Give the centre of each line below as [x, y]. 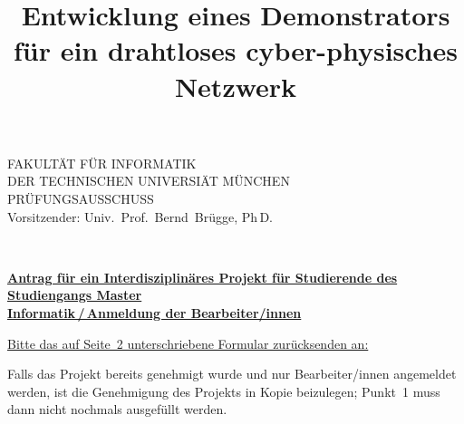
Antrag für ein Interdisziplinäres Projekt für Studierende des [203, 277]
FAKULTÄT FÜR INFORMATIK [102, 163]
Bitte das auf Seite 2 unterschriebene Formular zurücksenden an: [188, 343]
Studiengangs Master [75, 295]
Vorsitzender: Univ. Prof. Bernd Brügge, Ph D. [140, 216]
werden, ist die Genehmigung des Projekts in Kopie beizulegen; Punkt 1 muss [224, 391]
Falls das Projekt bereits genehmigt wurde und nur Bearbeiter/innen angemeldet [232, 374]
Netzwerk [236, 86]
